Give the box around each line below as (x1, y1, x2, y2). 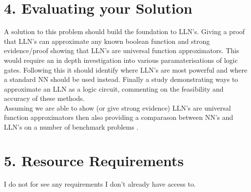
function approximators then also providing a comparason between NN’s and (4, 112, 233, 122)
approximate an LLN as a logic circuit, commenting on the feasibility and (4, 83, 224, 94)
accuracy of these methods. (4, 93, 85, 103)
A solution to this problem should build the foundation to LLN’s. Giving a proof (4, 26, 245, 37)
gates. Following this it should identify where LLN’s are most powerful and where (4, 64, 248, 75)
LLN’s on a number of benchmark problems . (4, 122, 138, 132)
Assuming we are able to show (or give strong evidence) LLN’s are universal (4, 102, 231, 113)
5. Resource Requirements (4, 150, 184, 170)
